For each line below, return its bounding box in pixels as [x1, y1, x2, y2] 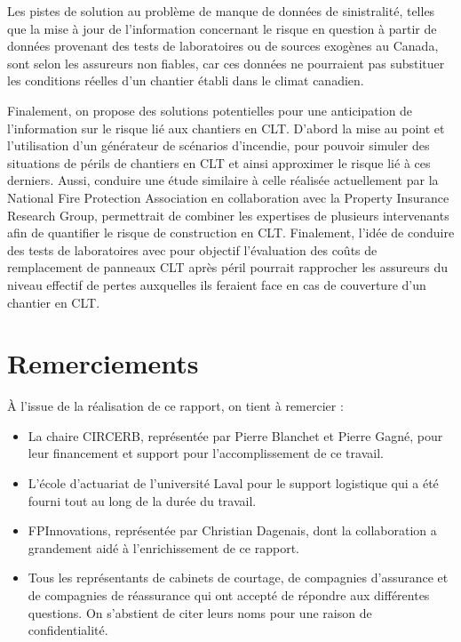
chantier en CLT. [7, 293, 100, 311]
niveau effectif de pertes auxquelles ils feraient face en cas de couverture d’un [7, 275, 426, 293]
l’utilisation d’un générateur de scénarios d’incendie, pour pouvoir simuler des [7, 136, 430, 155]
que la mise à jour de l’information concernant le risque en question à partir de [7, 19, 437, 37]
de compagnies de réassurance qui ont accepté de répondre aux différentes [28, 585, 430, 604]
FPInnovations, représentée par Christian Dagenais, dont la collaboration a [28, 521, 437, 540]
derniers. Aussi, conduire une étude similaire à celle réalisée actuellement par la [7, 171, 439, 189]
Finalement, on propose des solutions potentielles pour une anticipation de [7, 100, 413, 119]
